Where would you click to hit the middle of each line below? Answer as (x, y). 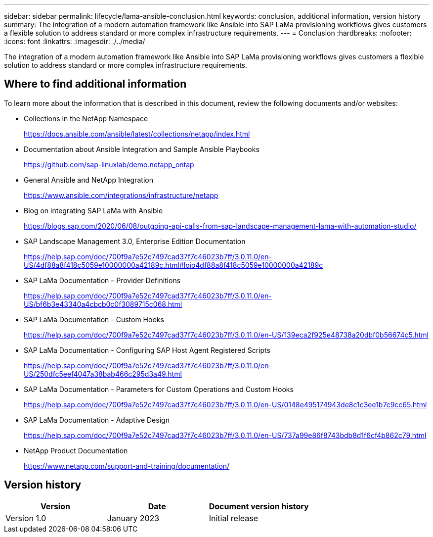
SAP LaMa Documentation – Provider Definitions (102, 280)
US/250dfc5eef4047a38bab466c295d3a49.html (103, 374)
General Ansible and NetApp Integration (88, 180)
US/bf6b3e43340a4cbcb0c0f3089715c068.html (103, 304)
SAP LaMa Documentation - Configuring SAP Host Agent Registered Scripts (147, 350)
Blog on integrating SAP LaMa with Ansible (93, 210)
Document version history (259, 506)
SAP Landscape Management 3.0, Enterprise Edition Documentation (135, 241)
